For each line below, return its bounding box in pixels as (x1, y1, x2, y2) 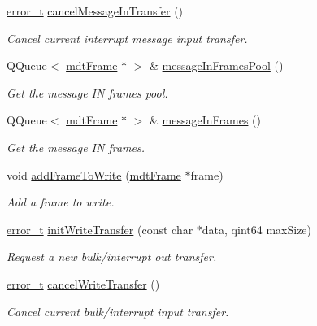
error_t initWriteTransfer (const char (7, 220, 193, 237)
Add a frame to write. (7, 193, 115, 211)
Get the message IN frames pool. (7, 84, 168, 101)
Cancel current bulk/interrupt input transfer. (7, 302, 229, 319)
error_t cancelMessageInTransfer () (7, 2, 184, 19)
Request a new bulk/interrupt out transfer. (7, 248, 217, 265)
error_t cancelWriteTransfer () (7, 275, 160, 292)
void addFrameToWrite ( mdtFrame (7, 166, 181, 183)
